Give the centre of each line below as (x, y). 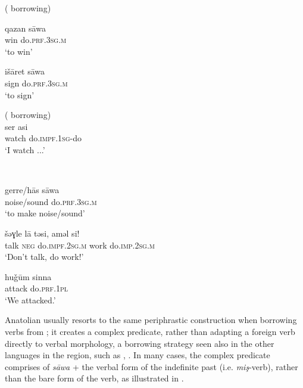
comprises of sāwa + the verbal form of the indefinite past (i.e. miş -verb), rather (151, 366)
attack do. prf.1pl (37, 288)
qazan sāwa (25, 28)
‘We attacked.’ (30, 299)
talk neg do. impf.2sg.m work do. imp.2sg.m (80, 245)
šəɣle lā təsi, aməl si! (42, 233)
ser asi (16, 126)
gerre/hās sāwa (32, 190)
